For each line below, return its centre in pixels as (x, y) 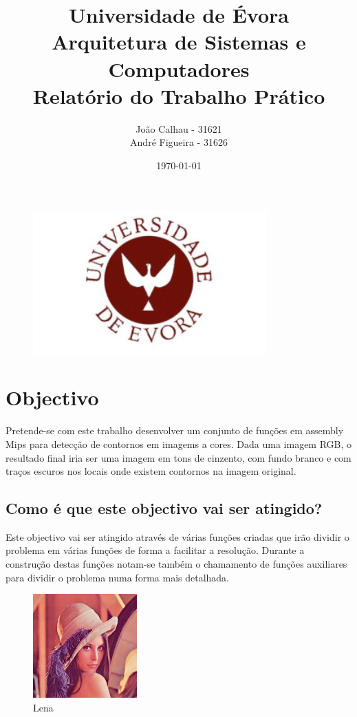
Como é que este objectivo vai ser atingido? (164, 508)
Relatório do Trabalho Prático (179, 95)
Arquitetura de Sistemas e (179, 42)
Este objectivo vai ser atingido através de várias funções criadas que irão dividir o (177, 536)
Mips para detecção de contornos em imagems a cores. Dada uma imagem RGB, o (179, 443)
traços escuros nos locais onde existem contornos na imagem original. (151, 471)
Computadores (179, 68)
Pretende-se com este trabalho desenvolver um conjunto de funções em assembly (175, 430)
